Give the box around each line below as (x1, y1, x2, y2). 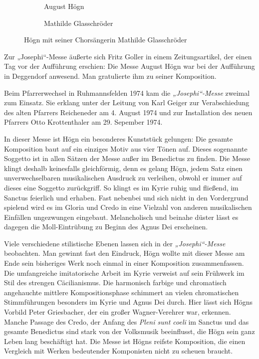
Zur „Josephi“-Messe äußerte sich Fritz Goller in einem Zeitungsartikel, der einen (4, 51, 252, 61)
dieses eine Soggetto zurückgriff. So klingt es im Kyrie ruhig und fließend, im (4, 182, 239, 192)
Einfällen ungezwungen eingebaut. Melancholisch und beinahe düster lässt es (4, 211, 239, 222)
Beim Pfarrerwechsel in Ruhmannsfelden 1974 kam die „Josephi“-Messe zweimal (4, 87, 250, 98)
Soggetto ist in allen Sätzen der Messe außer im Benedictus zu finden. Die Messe (4, 153, 251, 164)
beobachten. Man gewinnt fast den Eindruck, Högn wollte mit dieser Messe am (4, 248, 245, 258)
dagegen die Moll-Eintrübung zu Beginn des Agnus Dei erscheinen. (4, 221, 208, 232)
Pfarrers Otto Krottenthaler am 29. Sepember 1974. (4, 117, 163, 127)
